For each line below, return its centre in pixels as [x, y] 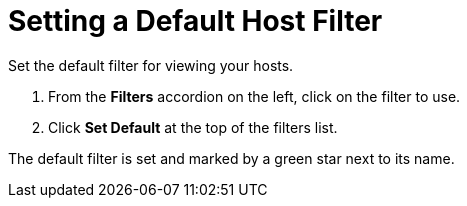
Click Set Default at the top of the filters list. [193, 127]
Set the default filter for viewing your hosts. [151, 65]
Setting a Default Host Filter [195, 21]
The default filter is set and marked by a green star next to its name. [231, 158]
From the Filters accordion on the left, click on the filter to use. [254, 96]
